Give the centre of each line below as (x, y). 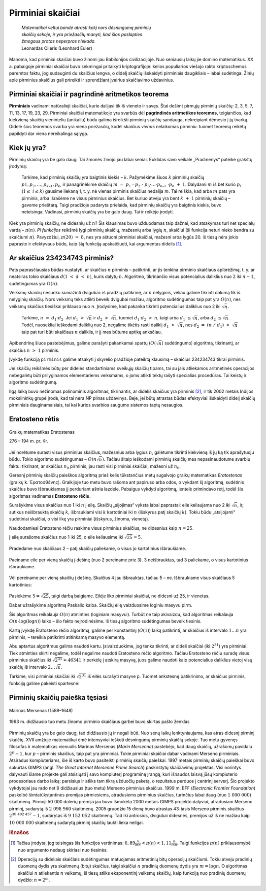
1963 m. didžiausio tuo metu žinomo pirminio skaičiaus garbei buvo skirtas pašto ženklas (99, 721)
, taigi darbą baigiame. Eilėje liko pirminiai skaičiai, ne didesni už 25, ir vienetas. (129, 596)
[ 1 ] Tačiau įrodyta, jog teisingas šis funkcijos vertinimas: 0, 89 (73, 843)
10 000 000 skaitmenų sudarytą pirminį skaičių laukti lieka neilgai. (77, 822)
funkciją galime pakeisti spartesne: (44, 684)
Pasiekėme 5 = (25, 596)
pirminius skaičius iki (30, 660)
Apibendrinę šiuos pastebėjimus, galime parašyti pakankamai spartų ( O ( (83, 343)
